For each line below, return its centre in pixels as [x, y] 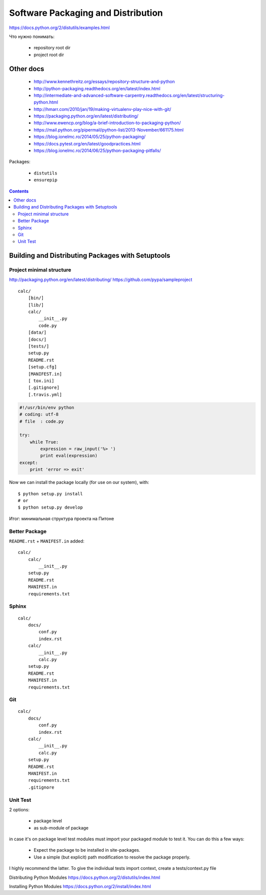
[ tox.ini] [41, 380]
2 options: [19, 809]
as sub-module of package [61, 827]
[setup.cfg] [42, 367]
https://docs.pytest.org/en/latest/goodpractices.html [87, 143]
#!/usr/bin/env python [47, 407]
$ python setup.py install [50, 494]
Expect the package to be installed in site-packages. [87, 850]
